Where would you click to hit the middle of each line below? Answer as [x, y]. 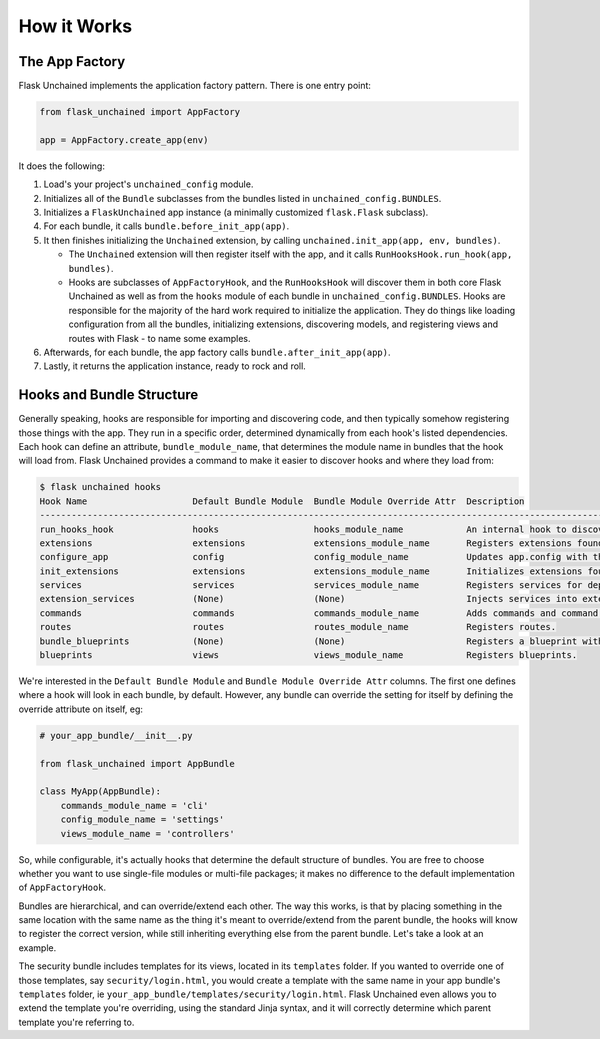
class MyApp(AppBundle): [100, 791]
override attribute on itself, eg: [81, 709]
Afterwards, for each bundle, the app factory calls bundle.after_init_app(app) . [217, 352]
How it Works [75, 26]
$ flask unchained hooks [100, 487]
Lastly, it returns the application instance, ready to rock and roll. [175, 366]
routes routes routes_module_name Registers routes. [298, 627]
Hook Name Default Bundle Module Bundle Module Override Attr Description [282, 501]
